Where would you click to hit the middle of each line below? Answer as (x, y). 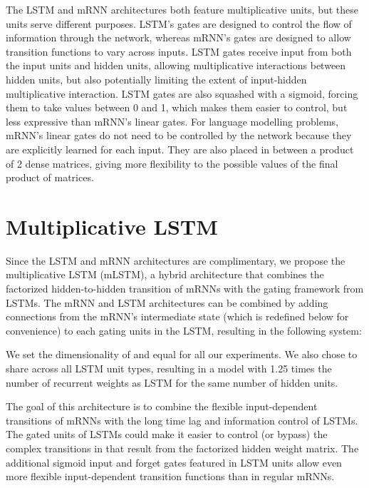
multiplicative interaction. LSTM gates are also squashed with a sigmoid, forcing (182, 93)
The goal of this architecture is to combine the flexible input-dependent (162, 406)
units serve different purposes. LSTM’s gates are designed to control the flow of (179, 23)
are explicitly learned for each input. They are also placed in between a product (180, 149)
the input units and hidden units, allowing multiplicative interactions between (176, 65)
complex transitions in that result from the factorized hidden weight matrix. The (182, 448)
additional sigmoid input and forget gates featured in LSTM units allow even (174, 462)
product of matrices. (50, 177)
